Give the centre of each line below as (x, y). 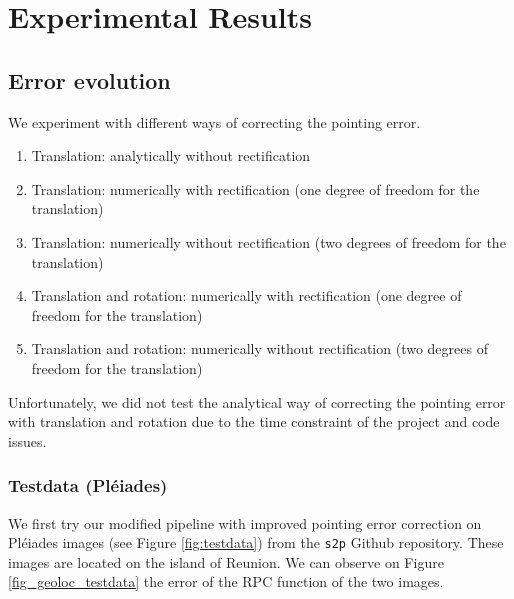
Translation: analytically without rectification (171, 155)
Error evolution (89, 79)
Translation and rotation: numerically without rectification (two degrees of (259, 348)
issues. (27, 440)
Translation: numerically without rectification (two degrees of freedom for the (268, 241)
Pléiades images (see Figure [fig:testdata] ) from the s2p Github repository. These (256, 542)
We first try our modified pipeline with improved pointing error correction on (245, 522)
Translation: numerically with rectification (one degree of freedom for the (255, 188)
